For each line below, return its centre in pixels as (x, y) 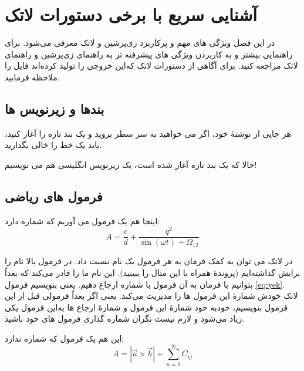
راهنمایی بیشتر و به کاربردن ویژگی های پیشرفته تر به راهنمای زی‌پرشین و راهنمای (149, 54)
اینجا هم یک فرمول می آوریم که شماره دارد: (82, 220)
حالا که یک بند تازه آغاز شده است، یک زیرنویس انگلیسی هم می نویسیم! (131, 164)
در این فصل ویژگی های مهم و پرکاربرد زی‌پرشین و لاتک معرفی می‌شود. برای (140, 43)
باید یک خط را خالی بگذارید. (53, 145)
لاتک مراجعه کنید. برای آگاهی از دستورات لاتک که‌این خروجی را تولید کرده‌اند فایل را (151, 65)
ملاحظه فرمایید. (32, 77)
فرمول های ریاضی (54, 196)
